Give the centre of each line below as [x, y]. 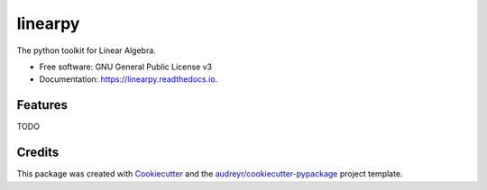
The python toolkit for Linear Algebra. [87, 50]
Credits [38, 153]
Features [42, 105]
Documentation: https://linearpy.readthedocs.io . [129, 79]
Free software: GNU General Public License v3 [126, 67]
